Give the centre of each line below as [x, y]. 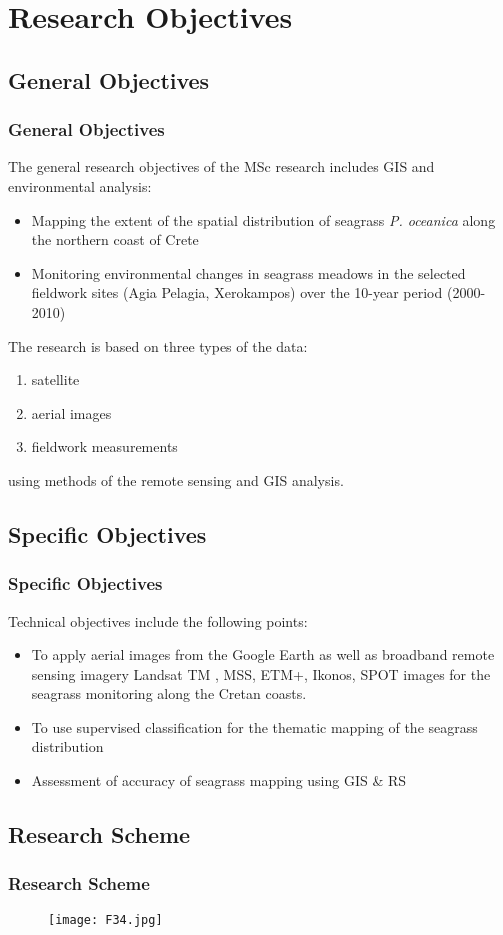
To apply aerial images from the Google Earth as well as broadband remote [263, 654]
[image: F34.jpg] [105, 919]
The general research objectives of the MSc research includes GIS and [221, 166]
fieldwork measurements [104, 446]
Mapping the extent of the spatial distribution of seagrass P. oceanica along [263, 219]
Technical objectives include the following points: [158, 620]
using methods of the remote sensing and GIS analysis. [176, 479]
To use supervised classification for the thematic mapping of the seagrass [254, 726]
